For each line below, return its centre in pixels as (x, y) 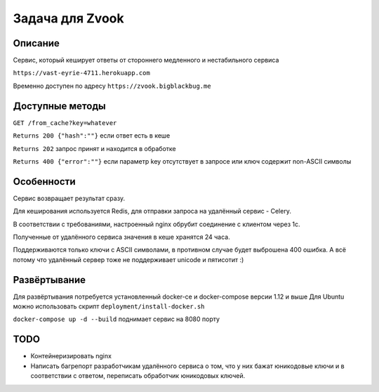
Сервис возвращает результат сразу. (69, 198)
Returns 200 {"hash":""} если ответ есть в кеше (92, 136)
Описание (36, 43)
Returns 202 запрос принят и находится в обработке (94, 148)
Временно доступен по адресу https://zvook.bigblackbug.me (112, 86)
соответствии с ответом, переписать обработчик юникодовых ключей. (138, 376)
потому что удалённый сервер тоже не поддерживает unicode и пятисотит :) (128, 259)
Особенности (44, 182)
